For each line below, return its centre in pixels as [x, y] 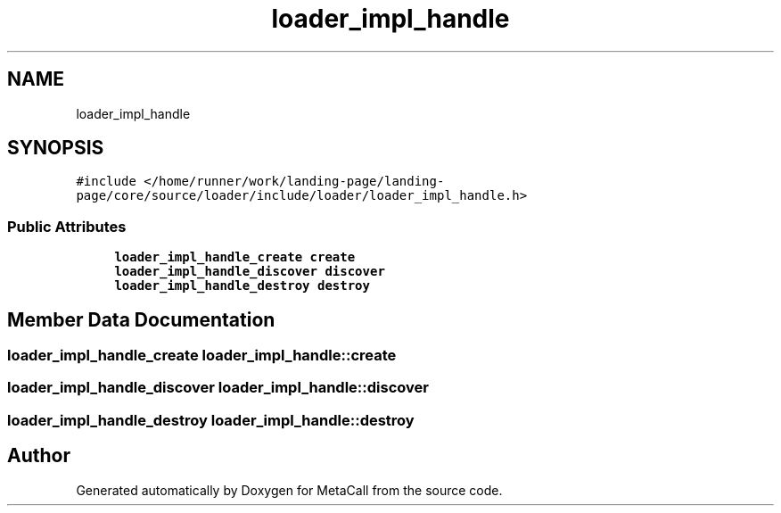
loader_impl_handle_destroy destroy [242, 286]
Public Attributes [67, 226]
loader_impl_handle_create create [235, 257]
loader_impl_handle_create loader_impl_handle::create [202, 356]
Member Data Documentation [141, 319]
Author [39, 456]
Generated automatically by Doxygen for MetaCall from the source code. [289, 490]
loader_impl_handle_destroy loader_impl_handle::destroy [211, 420]
